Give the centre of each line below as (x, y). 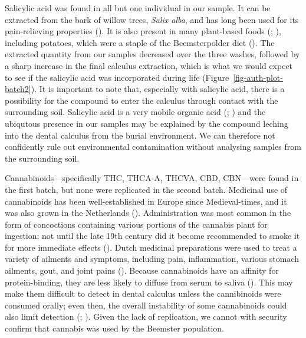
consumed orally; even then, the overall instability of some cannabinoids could (146, 305)
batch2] (18, 89)
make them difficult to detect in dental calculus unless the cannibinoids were (143, 293)
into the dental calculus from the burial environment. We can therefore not (140, 135)
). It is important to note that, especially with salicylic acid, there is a (158, 89)
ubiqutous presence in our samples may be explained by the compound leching (147, 123)
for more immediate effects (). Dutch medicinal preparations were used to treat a (151, 247)
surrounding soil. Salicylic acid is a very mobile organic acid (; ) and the (135, 112)
